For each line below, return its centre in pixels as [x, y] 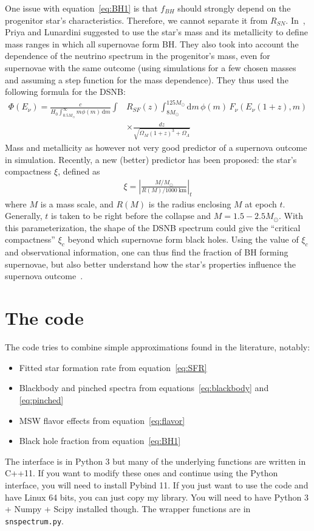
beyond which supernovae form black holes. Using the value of [183, 239]
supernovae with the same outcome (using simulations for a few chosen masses [151, 67]
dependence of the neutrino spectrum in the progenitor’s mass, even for [138, 56]
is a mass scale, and [77, 203]
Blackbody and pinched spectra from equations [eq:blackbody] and [144, 388]
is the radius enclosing [190, 203]
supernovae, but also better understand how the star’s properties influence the [151, 264]
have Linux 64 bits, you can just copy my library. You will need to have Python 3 [157, 497]
